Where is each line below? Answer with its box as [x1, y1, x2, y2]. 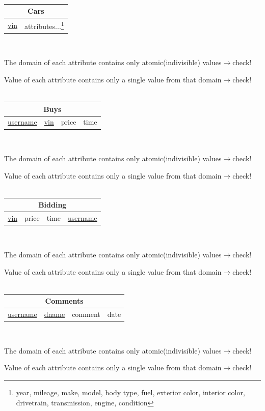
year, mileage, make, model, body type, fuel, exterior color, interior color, [16, 387, 245, 397]
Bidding [38, 199, 67, 210]
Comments [45, 296, 84, 306]
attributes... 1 [24, 19, 64, 31]
